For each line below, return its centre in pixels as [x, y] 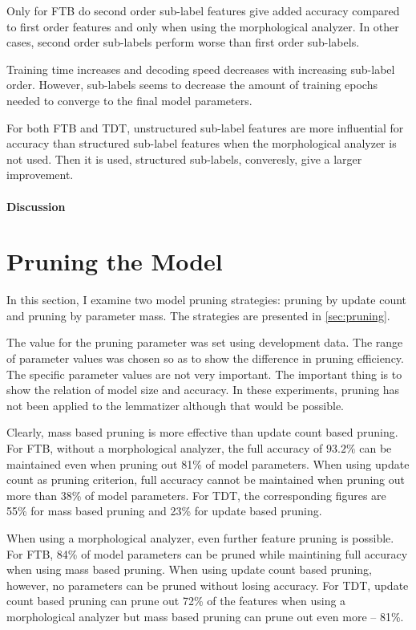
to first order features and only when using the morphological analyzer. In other [203, 26]
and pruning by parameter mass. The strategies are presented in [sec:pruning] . [198, 315]
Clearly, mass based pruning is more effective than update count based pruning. [202, 432]
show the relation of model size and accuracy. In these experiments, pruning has [203, 390]
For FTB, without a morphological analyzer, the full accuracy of [165, 448]
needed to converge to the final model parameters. [129, 100]
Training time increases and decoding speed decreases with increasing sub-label [201, 69]
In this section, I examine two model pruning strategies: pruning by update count [206, 300]
